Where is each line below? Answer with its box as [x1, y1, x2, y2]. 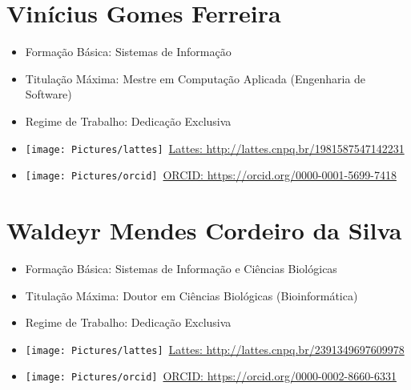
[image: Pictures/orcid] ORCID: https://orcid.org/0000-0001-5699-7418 [25, 167, 397, 183]
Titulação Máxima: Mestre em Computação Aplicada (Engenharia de [25, 70, 366, 86]
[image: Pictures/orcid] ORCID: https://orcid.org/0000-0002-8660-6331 [25, 368, 397, 384]
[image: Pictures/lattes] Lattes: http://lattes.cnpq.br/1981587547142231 [25, 139, 405, 156]
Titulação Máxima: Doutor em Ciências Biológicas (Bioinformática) [25, 287, 358, 304]
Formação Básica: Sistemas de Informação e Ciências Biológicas [25, 259, 337, 276]
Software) [25, 86, 72, 103]
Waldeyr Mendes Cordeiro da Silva [6, 214, 402, 246]
